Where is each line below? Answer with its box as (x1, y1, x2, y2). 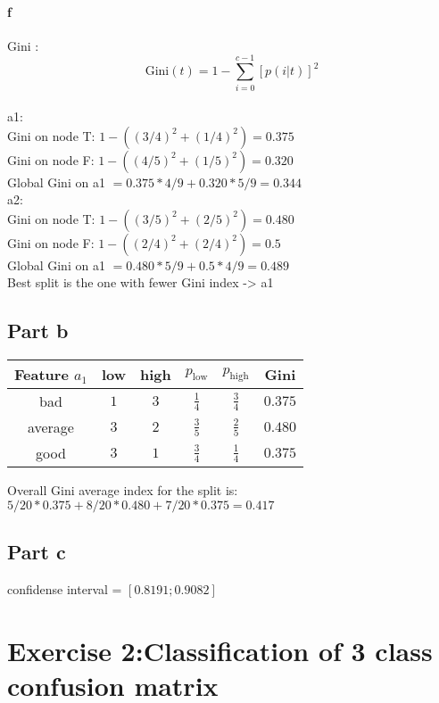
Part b (7, 317, 69, 344)
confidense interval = (7, 580, 122, 599)
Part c (7, 538, 66, 566)
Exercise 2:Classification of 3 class (7, 632, 433, 668)
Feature (14, 364, 69, 385)
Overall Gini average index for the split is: (7, 481, 238, 500)
